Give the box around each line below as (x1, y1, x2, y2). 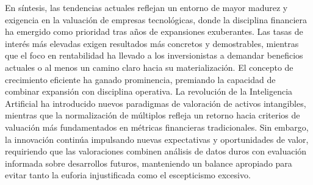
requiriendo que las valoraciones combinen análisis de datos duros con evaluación (5, 145, 307, 158)
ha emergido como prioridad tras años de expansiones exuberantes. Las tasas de (5, 25, 303, 38)
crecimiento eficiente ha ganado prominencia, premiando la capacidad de (5, 73, 276, 85)
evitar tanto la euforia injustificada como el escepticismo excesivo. (5, 169, 251, 181)
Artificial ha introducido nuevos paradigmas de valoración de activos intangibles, (5, 96, 306, 109)
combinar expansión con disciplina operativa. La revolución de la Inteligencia (5, 85, 293, 98)
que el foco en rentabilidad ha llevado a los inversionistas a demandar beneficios (5, 49, 303, 62)
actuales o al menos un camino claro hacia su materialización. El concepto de (5, 60, 293, 73)
